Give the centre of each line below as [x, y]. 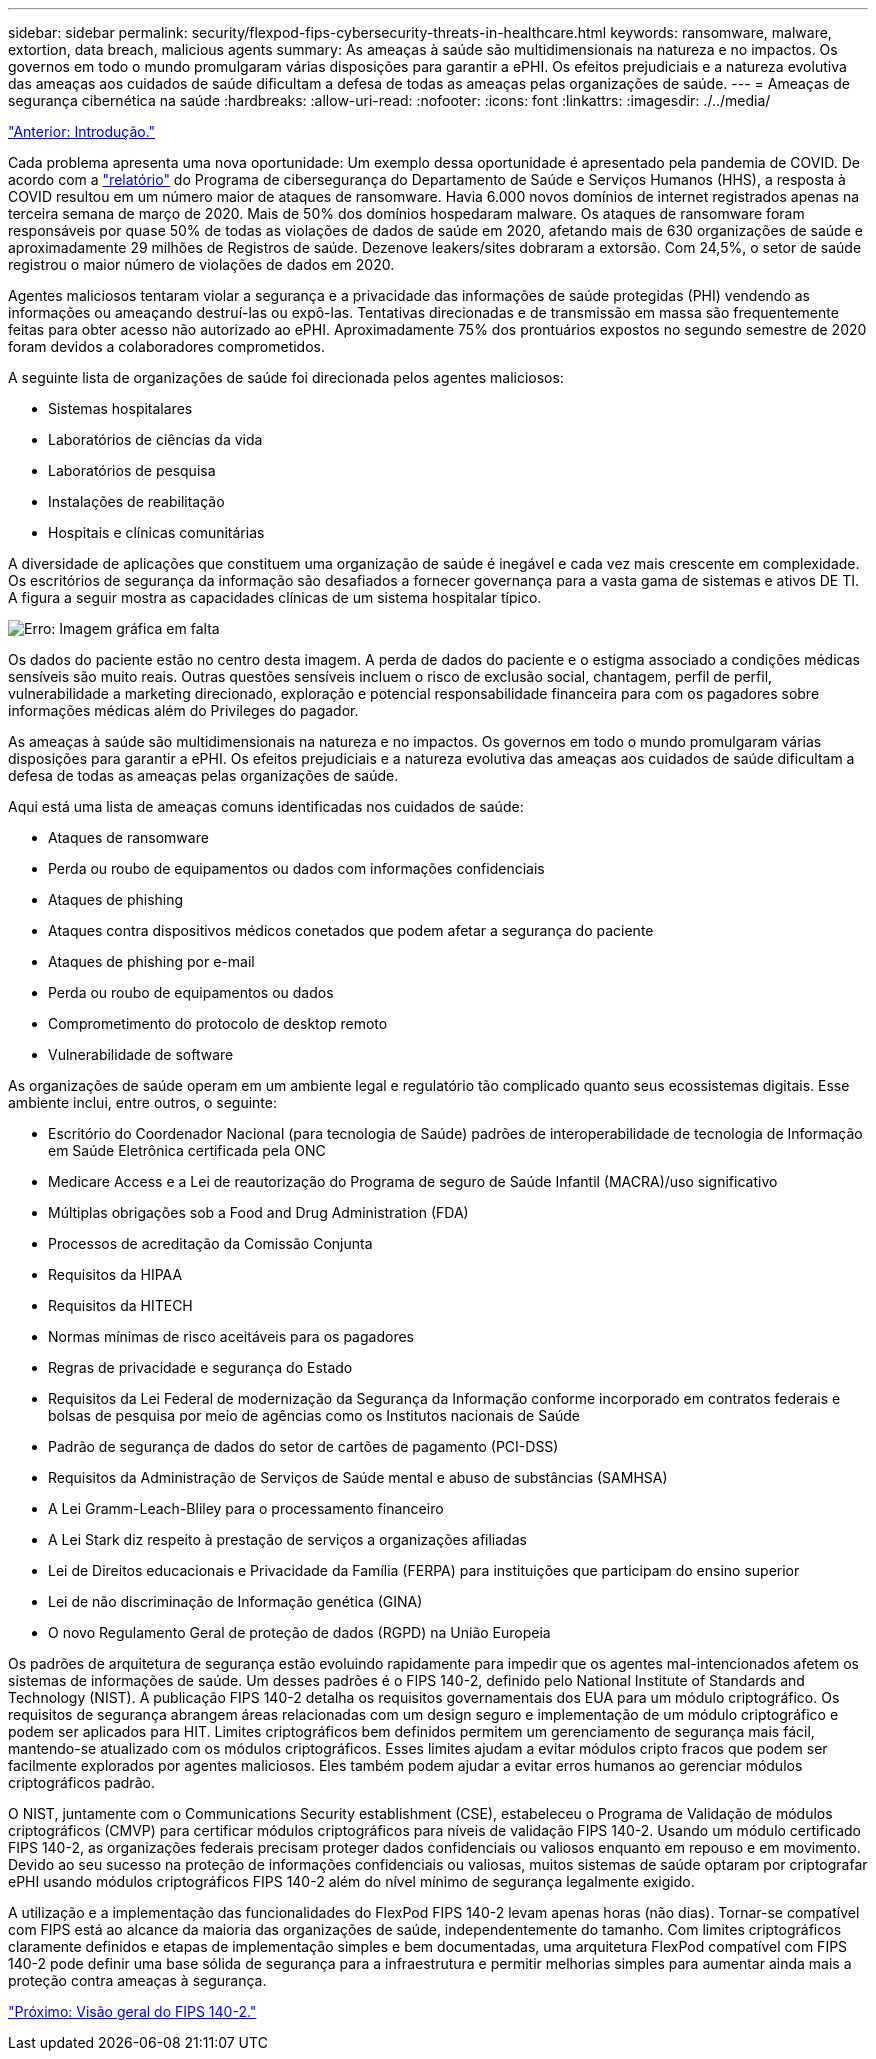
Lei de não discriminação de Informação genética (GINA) [235, 1601]
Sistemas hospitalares [120, 408]
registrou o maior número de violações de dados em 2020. [201, 264]
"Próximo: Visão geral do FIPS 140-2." [132, 2011]
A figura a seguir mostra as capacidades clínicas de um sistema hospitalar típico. [275, 597]
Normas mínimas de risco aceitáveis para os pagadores [231, 1336]
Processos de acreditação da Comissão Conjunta [210, 1243]
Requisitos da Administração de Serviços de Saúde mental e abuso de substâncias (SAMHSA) [358, 1477]
